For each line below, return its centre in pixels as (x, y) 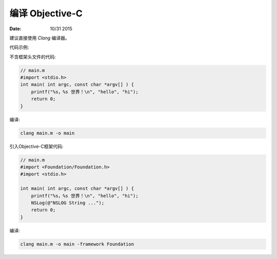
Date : (15, 29)
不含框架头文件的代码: (33, 57)
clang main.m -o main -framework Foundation (77, 244)
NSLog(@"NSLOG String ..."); (68, 203)
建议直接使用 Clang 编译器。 (39, 38)
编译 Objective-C (46, 13)
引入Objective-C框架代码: (36, 146)
